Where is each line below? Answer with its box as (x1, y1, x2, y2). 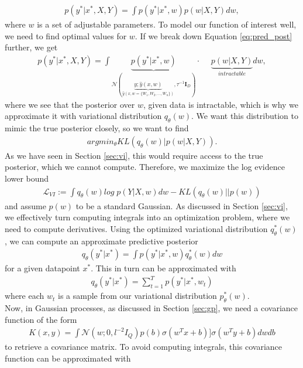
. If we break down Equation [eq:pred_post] (135, 29, 292, 42)
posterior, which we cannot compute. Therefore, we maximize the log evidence (5, 161, 285, 173)
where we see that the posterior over (5, 98, 135, 110)
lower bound (5, 172, 49, 185)
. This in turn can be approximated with (91, 262, 236, 274)
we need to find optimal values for (5, 29, 127, 42)
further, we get (5, 41, 58, 53)
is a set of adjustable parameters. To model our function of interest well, (37, 18, 297, 30)
